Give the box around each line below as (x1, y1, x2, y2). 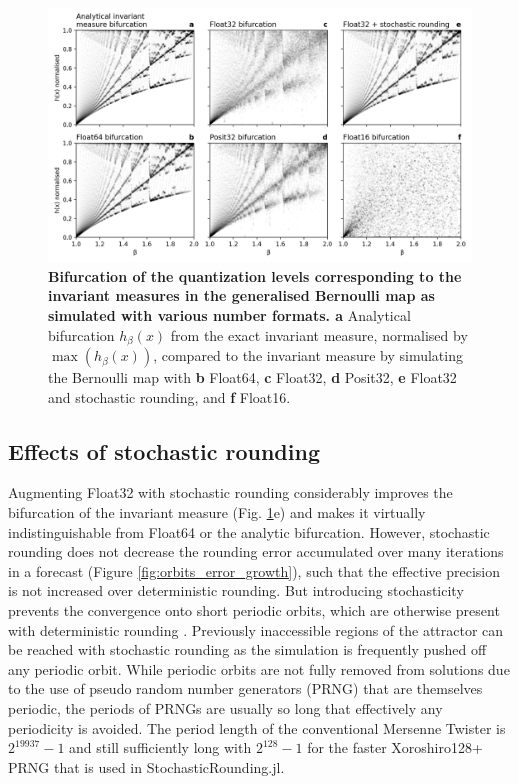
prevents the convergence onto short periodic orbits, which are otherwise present (8, 600, 500, 621)
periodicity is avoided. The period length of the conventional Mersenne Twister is (8, 717, 506, 738)
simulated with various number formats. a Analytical (48, 305, 411, 326)
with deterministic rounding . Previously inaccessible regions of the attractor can (8, 619, 504, 640)
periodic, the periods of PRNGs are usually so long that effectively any (8, 697, 443, 718)
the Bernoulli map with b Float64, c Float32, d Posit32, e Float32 (48, 367, 457, 388)
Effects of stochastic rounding (8, 435, 320, 466)
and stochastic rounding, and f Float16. (48, 386, 291, 407)
